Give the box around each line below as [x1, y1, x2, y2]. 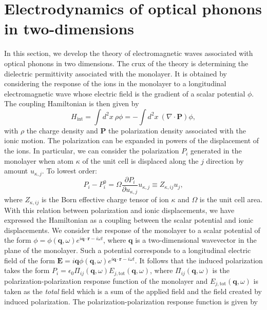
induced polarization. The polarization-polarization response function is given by [4, 296, 258, 306]
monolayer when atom [4, 155, 73, 166]
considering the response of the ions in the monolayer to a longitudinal [4, 78, 226, 89]
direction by [206, 155, 244, 166]
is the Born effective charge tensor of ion [41, 194, 169, 205]
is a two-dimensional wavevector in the [135, 235, 257, 245]
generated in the [190, 145, 242, 156]
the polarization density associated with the [108, 125, 246, 135]
